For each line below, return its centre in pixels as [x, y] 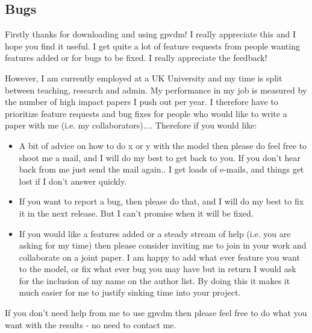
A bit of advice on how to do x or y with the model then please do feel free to [163, 145]
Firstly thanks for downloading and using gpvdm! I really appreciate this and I [150, 34]
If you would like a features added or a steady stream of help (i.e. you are [155, 233]
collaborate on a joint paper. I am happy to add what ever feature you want [159, 257]
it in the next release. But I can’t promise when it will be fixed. [136, 213]
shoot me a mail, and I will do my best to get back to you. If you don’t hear [160, 157]
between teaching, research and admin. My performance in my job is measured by [156, 90]
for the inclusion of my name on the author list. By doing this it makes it [154, 280]
